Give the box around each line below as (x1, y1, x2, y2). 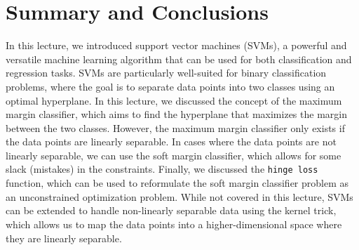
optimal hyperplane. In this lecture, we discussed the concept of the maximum (6, 93, 342, 107)
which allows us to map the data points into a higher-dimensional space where (6, 216, 342, 231)
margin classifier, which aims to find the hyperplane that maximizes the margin (6, 107, 347, 121)
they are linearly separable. (6, 230, 122, 245)
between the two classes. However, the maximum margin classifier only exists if (6, 120, 345, 135)
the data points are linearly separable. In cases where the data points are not (6, 134, 337, 149)
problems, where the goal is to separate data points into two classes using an (6, 79, 335, 93)
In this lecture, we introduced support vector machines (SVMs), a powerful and (6, 38, 347, 53)
